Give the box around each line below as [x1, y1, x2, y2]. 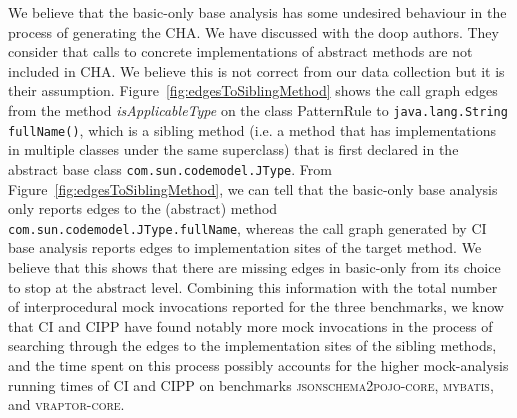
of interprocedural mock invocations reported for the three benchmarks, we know [8, 296, 504, 317]
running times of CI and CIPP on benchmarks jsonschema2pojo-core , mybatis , [8, 374, 494, 395]
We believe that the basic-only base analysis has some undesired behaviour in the [8, 2, 507, 22]
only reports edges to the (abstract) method [8, 198, 278, 219]
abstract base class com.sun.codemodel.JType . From [8, 158, 332, 179]
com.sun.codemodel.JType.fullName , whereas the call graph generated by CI [8, 217, 487, 238]
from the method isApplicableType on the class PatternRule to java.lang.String [8, 99, 508, 120]
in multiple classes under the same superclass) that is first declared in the [8, 139, 459, 160]
